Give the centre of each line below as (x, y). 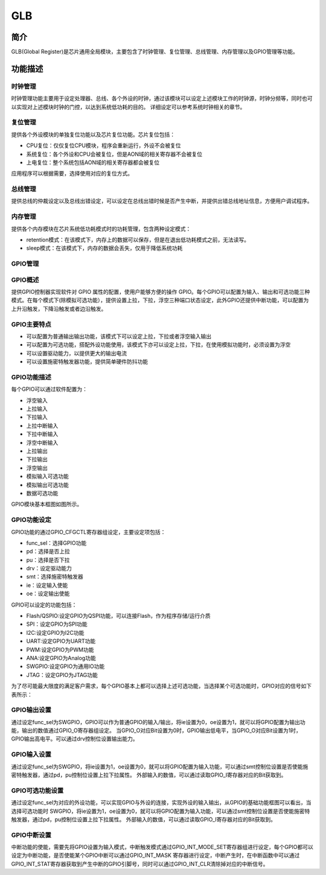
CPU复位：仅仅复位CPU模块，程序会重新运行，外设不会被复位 (104, 145)
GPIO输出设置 (31, 710)
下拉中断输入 (42, 434)
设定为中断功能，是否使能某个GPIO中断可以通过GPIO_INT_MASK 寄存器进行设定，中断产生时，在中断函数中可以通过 (155, 855)
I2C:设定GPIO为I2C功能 (55, 632)
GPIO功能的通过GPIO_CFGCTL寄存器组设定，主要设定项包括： (88, 532)
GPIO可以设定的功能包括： (44, 605)
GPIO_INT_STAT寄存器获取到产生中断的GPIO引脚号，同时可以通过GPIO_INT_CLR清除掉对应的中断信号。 (140, 864)
